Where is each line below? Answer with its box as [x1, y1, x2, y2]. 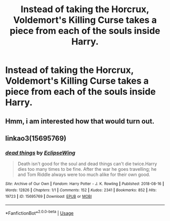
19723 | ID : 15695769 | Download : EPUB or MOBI [5, 194, 92, 199]
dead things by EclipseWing [5, 149, 76, 156]
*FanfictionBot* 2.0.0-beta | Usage [5, 209, 74, 216]
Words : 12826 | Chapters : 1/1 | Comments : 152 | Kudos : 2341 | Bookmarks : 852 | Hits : [5, 188, 157, 193]
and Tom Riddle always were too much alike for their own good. [17, 171, 150, 178]
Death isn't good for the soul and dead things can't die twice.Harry [17, 161, 157, 167]
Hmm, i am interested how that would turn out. [5, 117, 155, 125]
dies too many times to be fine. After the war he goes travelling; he [17, 166, 157, 172]
